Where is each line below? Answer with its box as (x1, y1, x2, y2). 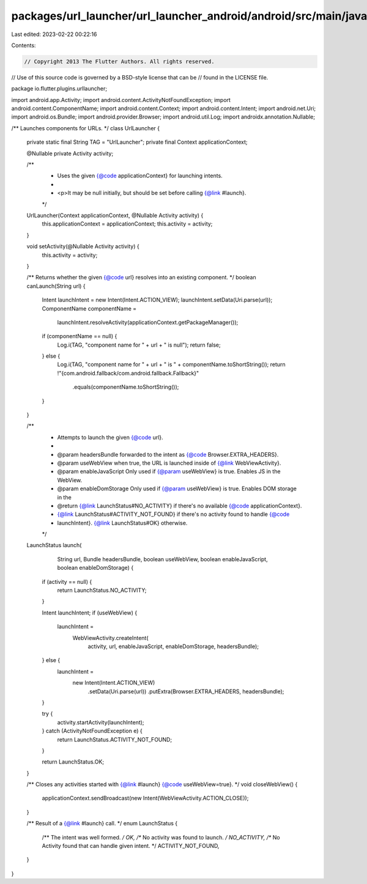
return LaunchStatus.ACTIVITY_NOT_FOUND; (57, 735, 172, 743)
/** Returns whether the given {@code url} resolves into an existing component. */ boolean (26, 274, 256, 281)
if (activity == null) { (42, 578, 92, 585)
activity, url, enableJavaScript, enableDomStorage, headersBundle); (87, 643, 259, 650)
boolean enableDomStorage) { (57, 564, 134, 572)
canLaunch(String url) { (26, 282, 86, 290)
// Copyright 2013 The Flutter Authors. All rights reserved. (24, 58, 215, 65)
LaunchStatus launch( (26, 542, 82, 549)
